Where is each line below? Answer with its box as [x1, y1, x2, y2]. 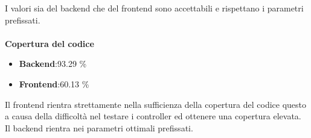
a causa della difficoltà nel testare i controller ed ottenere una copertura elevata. [5, 110, 301, 122]
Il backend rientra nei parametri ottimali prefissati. [5, 121, 193, 134]
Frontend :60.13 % [19, 77, 89, 90]
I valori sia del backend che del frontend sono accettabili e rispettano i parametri [5, 2, 304, 14]
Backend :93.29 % [19, 57, 87, 70]
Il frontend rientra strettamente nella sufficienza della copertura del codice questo [5, 98, 306, 110]
